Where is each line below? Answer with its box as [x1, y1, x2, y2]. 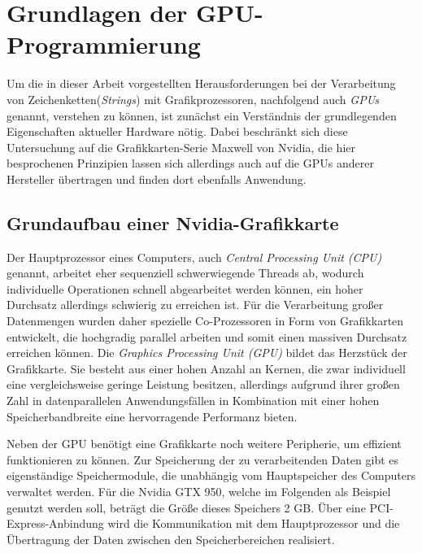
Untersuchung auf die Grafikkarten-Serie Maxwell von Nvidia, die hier [7, 138, 355, 155]
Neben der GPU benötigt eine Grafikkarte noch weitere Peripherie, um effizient [7, 435, 402, 452]
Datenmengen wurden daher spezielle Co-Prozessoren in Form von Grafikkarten [7, 312, 404, 329]
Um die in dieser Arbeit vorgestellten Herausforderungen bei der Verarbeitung [7, 75, 396, 92]
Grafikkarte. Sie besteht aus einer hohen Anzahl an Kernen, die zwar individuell [7, 359, 406, 377]
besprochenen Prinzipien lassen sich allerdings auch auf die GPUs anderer [7, 155, 374, 172]
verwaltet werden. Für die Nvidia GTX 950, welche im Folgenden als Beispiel [7, 482, 391, 499]
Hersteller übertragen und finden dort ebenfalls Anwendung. [7, 170, 307, 187]
